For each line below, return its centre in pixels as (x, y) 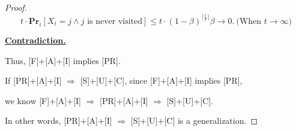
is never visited (115, 21)
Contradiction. (35, 40)
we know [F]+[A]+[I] (43, 100)
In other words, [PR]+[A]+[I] (59, 121)
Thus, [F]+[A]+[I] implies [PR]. (63, 60)
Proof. (16, 7)
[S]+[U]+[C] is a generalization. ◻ (194, 121)
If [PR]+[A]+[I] (33, 80)
